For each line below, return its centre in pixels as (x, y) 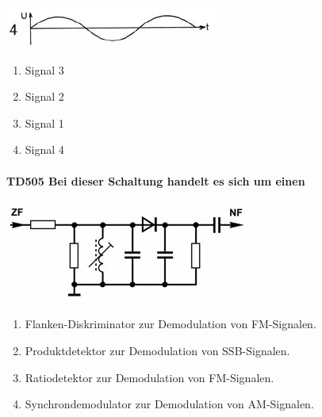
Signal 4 (44, 149)
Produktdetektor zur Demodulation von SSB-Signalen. (157, 350)
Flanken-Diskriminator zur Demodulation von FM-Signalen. (171, 324)
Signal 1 (44, 122)
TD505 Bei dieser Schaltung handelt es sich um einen (156, 180)
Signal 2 (44, 96)
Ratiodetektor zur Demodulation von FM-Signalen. (149, 377)
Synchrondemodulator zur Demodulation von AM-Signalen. (169, 404)
